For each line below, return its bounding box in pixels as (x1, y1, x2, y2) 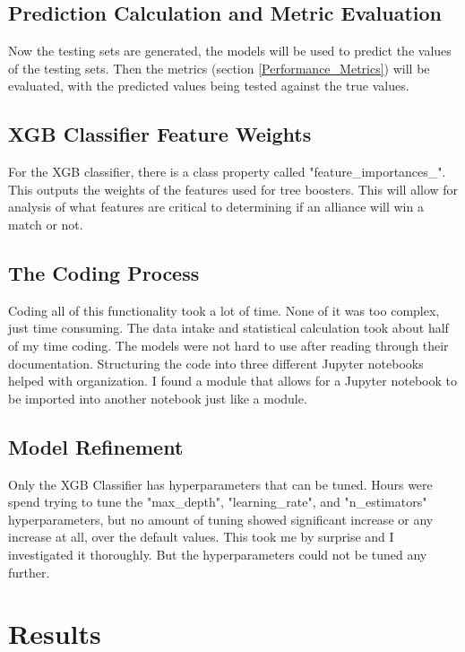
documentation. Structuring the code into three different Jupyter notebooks (8, 353, 424, 372)
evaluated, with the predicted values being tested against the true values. (8, 76, 409, 95)
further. (8, 562, 50, 581)
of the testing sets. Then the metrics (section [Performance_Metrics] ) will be (8, 58, 430, 77)
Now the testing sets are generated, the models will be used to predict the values (8, 41, 452, 60)
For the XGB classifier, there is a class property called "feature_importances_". (8, 162, 446, 181)
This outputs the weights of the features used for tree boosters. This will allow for (8, 179, 459, 198)
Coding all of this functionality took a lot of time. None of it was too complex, (8, 300, 440, 319)
